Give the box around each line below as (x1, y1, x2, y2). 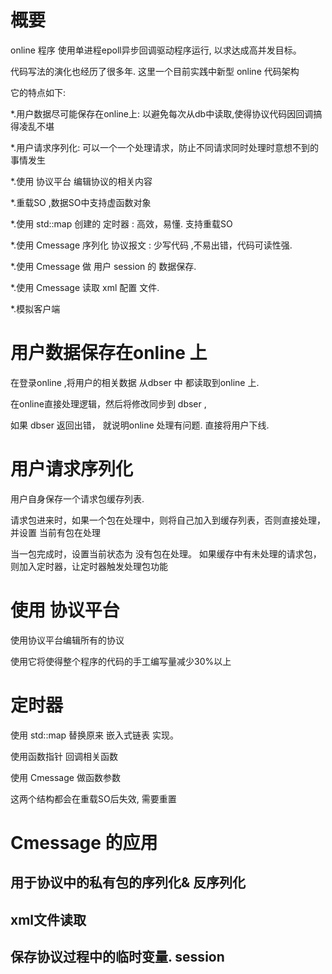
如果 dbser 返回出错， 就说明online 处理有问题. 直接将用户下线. (10, 419, 270, 431)
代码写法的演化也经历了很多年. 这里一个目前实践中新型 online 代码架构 (10, 65, 300, 77)
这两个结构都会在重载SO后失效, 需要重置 (10, 792, 177, 805)
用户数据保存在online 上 (10, 342, 208, 365)
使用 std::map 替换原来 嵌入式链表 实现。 (10, 729, 179, 741)
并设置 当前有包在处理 (10, 526, 101, 538)
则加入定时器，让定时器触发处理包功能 (10, 560, 168, 572)
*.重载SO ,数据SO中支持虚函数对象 (10, 196, 152, 208)
